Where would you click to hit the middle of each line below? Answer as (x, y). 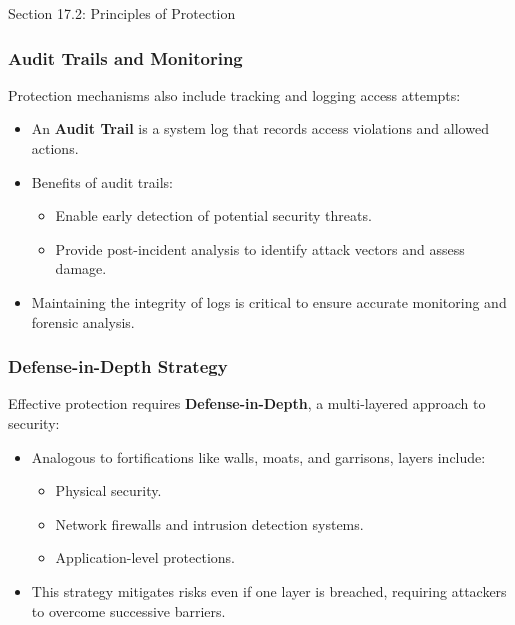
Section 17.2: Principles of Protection (122, 13)
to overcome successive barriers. (128, 610)
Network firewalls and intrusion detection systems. (209, 523)
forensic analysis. (83, 321)
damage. (81, 268)
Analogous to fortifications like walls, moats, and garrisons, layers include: (258, 456)
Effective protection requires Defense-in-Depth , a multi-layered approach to (247, 403)
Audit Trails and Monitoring (125, 57)
